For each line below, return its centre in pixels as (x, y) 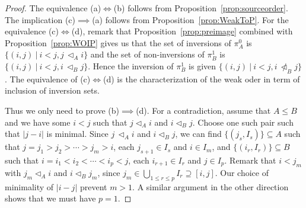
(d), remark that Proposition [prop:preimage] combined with (182, 31)
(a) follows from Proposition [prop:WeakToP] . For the (190, 19)
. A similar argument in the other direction (211, 186)
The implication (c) (40, 19)
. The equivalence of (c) (48, 79)
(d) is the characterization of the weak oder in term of (202, 79)
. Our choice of (242, 172)
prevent (93, 186)
